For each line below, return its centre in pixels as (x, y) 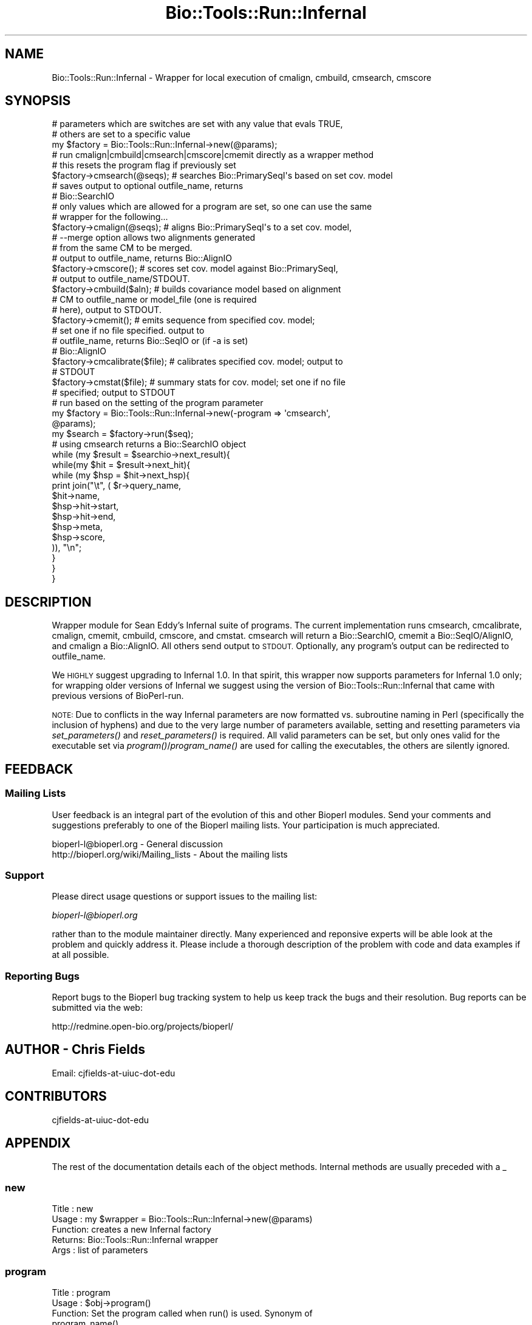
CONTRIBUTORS (56, 1096)
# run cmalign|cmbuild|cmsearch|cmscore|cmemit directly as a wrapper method (213, 155)
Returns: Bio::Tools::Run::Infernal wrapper (135, 1240)
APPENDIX (38, 1143)
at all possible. (80, 955)
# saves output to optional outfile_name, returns (148, 186)
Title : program (81, 1293)
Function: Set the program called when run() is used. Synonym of (182, 1313)
